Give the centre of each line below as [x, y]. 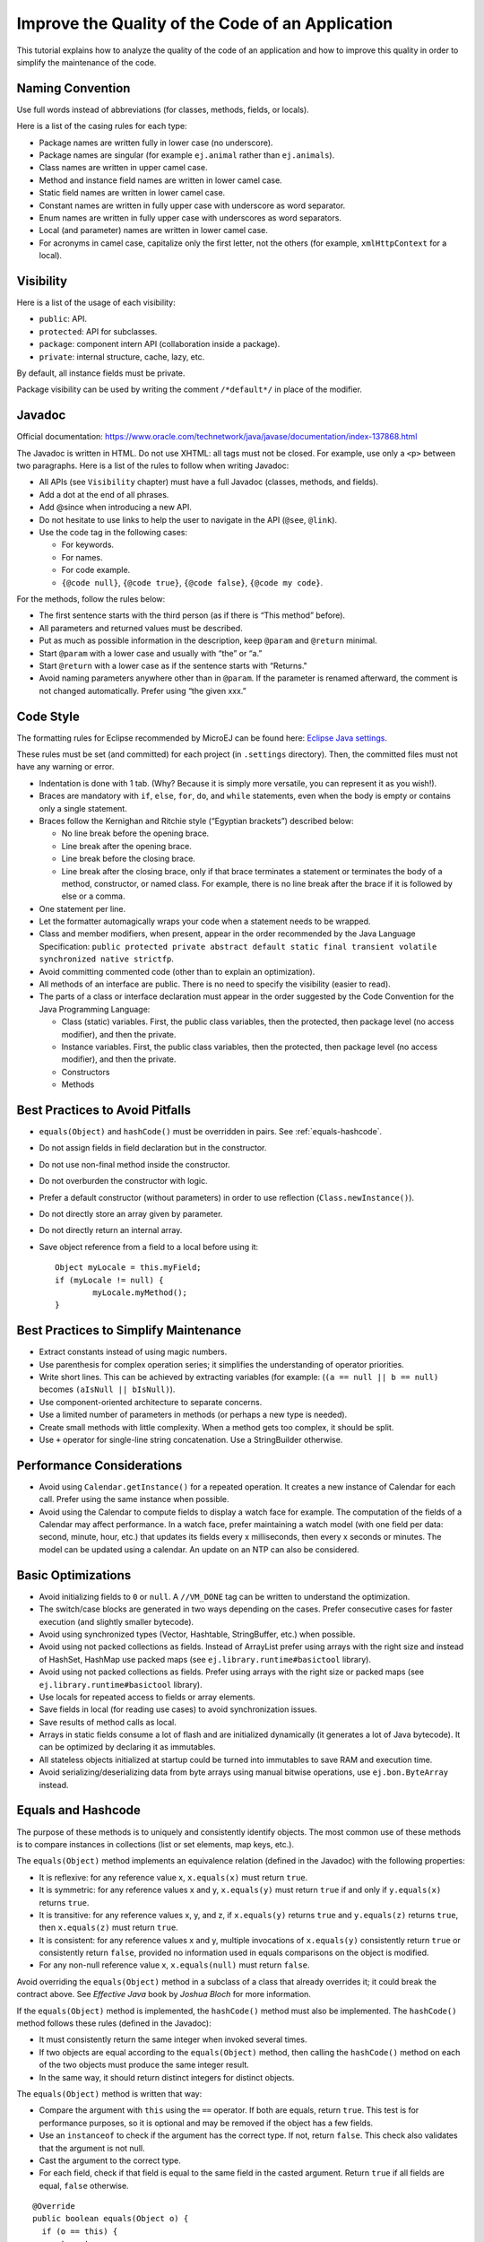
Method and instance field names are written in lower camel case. [160, 180]
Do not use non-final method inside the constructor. [134, 1164]
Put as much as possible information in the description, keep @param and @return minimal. [208, 640]
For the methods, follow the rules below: [91, 599]
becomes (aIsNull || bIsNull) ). [107, 1389]
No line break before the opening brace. [135, 833]
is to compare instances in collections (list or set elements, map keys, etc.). [156, 1844]
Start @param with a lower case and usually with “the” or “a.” [151, 653]
